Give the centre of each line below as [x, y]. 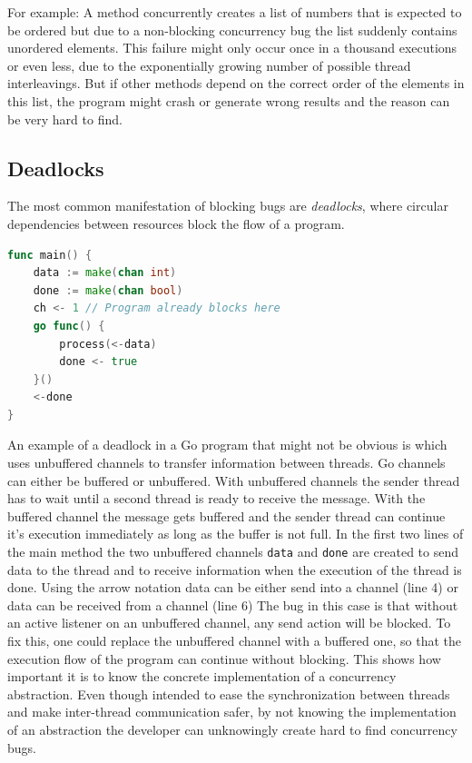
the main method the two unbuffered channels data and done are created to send [233, 552]
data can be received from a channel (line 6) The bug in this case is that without [233, 604]
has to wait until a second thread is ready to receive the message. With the [216, 498]
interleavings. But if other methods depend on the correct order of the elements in [236, 83]
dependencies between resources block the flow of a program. [176, 223]
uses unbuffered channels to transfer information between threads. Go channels [226, 463]
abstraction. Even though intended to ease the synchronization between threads [229, 694]
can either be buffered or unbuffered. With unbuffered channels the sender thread [234, 480]
